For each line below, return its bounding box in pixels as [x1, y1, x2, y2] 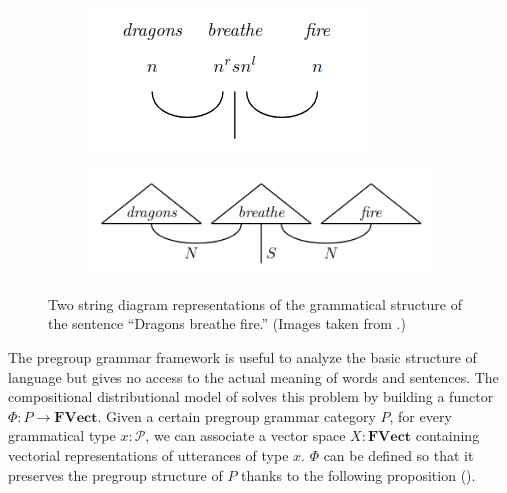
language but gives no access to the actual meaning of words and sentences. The [8, 366, 499, 387]
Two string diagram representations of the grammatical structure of [48, 293, 462, 314]
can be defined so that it [323, 444, 474, 465]
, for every [389, 405, 452, 426]
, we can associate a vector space [145, 425, 346, 446]
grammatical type [8, 425, 116, 446]
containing [415, 425, 480, 446]
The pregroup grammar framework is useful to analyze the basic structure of [8, 347, 477, 368]
